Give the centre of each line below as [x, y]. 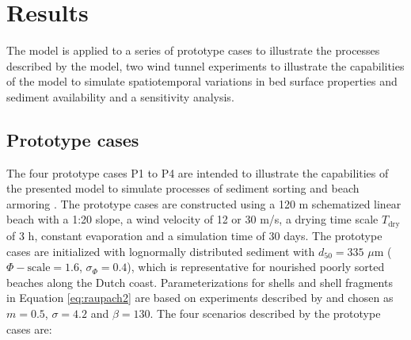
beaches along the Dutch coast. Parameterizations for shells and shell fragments [200, 282]
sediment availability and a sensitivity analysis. [120, 96]
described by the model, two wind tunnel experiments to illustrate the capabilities [205, 65]
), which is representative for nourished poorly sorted [256, 267]
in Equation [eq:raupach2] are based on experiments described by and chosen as [200, 298]
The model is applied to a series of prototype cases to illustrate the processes [193, 50]
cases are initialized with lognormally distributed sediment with [161, 251]
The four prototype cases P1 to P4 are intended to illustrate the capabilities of [198, 172]
